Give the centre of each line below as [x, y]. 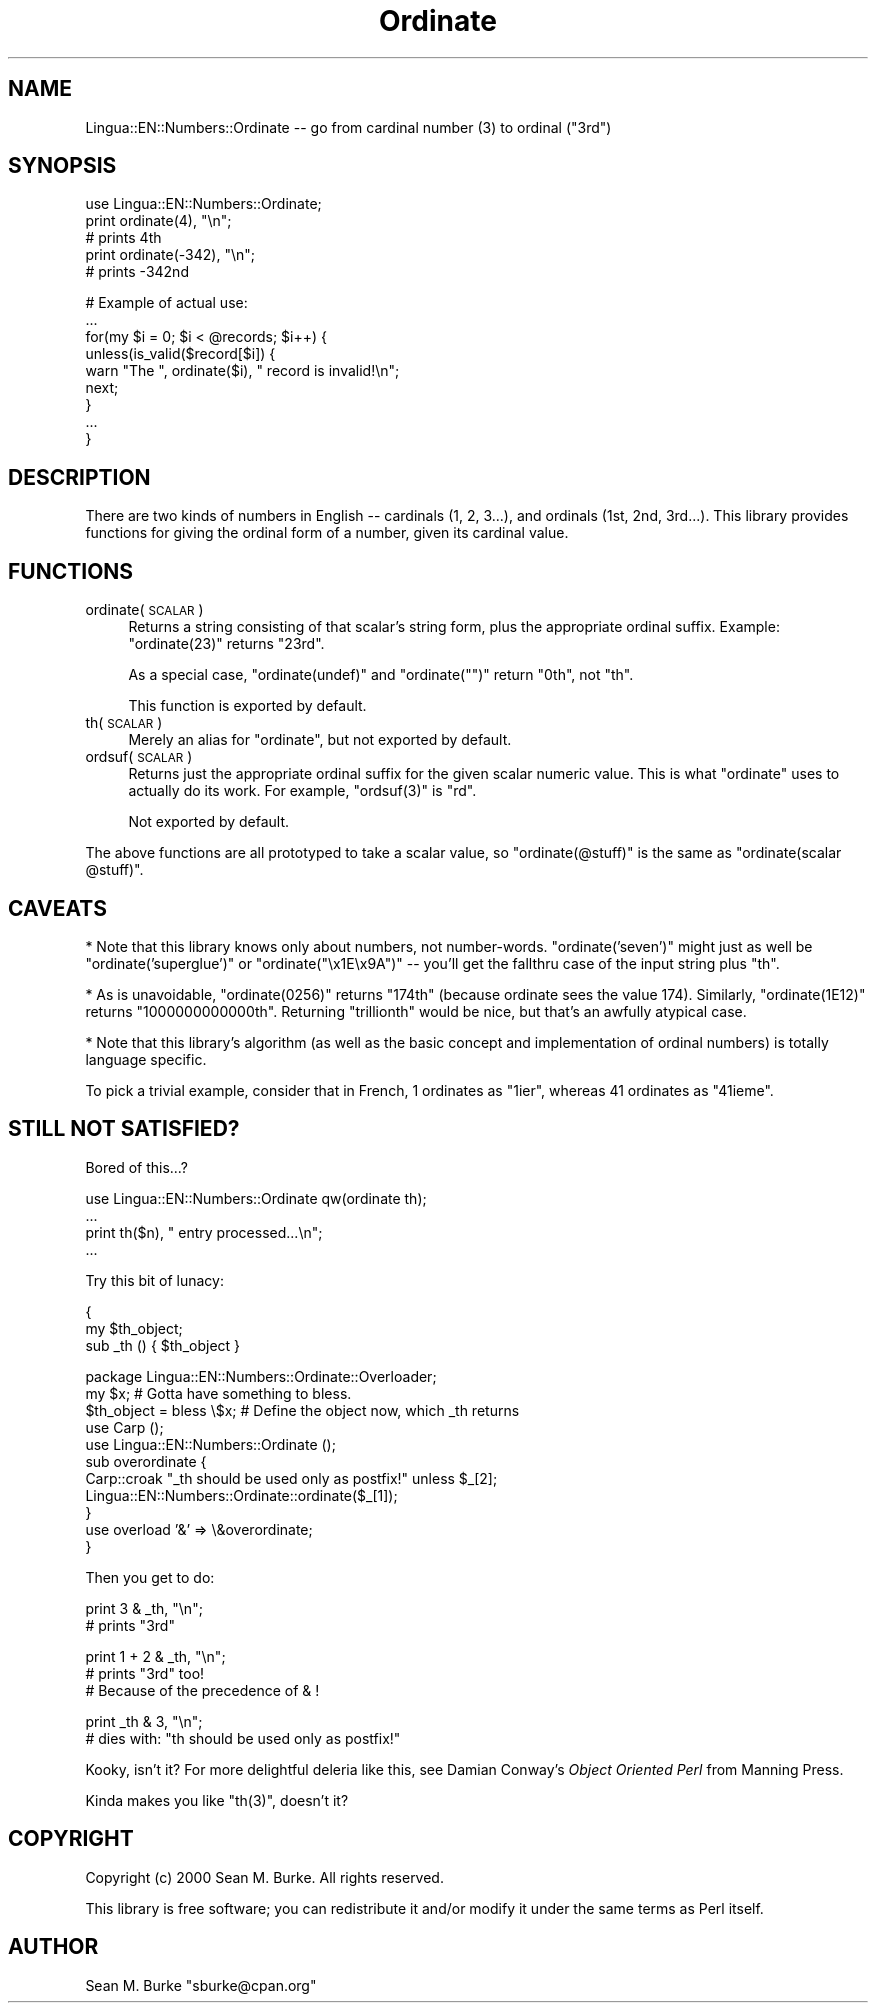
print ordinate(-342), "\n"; [170, 255]
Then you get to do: [150, 1577]
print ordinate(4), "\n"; [158, 221]
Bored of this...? [136, 1167]
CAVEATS [57, 908]
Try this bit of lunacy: [154, 1280]
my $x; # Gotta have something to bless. [218, 1393]
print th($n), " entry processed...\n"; [204, 1232]
